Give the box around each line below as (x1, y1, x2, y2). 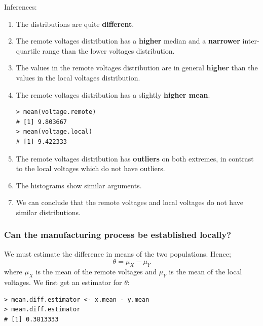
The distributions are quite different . (16, 18, 134, 29)
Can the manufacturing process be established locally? (4, 228, 232, 241)
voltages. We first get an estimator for (4, 276, 122, 287)
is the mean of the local (169, 266, 242, 277)
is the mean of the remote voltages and (35, 266, 157, 277)
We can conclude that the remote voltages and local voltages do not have (16, 197, 243, 208)
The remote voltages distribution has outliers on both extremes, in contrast (16, 153, 254, 164)
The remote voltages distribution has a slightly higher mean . (16, 89, 210, 100)
